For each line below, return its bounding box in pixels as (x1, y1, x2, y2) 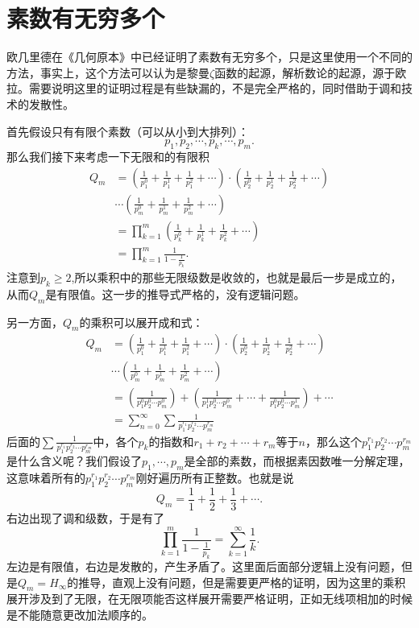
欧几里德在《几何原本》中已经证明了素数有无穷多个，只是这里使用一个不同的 (6, 48, 413, 65)
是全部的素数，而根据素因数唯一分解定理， (184, 452, 410, 469)
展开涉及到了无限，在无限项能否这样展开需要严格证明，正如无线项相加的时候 (6, 590, 413, 607)
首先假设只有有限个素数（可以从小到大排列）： (6, 122, 249, 139)
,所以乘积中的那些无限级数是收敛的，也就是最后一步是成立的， (71, 269, 402, 286)
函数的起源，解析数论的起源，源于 (214, 64, 396, 81)
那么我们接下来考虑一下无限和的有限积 (6, 147, 209, 164)
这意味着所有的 (6, 469, 85, 486)
